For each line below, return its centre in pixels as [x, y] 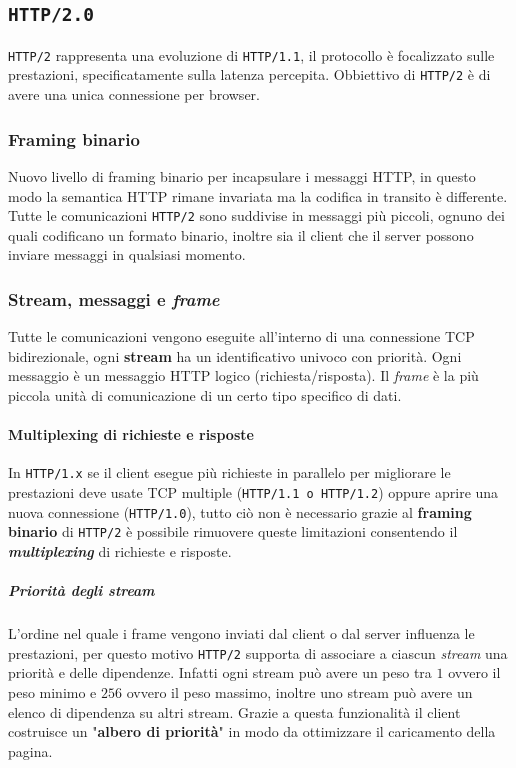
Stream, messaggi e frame [114, 298]
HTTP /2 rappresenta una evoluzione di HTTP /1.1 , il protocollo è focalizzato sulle [251, 54]
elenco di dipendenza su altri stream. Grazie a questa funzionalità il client [234, 711]
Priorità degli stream [81, 590]
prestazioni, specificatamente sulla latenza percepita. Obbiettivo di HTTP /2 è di [249, 74]
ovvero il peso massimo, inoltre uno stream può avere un [299, 691]
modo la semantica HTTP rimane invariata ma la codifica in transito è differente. [258, 195]
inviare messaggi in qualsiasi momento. [127, 254]
